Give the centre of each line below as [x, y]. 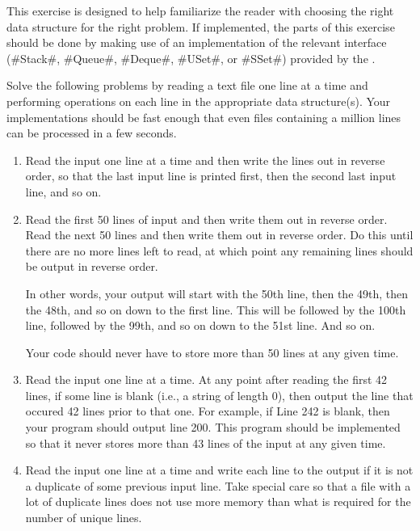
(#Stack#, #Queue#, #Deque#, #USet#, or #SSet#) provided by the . [191, 58]
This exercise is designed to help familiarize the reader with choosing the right [200, 11]
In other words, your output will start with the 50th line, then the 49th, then [217, 293]
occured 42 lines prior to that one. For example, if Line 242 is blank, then [208, 411]
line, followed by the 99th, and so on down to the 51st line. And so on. [200, 325]
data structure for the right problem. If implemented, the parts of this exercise [201, 26]
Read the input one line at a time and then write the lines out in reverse [205, 160]
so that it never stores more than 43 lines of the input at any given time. [206, 442]
